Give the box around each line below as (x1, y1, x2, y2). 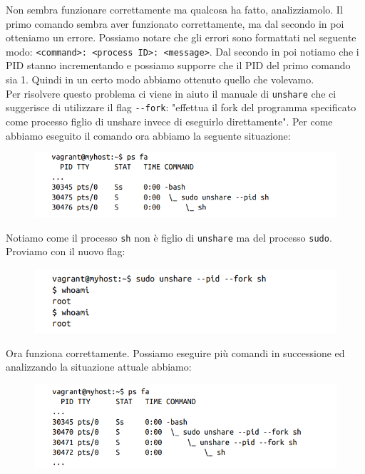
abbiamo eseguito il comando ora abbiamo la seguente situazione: (6, 128, 291, 143)
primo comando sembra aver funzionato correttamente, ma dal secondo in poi (6, 16, 344, 31)
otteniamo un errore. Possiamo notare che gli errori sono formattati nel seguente (6, 30, 356, 45)
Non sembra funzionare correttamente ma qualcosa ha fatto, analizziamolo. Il (6, 2, 343, 16)
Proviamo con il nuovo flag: (6, 244, 125, 259)
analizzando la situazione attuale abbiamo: (6, 359, 192, 374)
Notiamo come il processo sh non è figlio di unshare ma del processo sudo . (6, 230, 332, 244)
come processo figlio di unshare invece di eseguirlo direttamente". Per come (6, 113, 333, 128)
